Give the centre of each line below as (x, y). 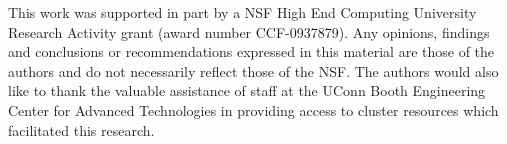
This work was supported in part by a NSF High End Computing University (242, 12)
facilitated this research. (81, 129)
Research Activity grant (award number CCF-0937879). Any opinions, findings (249, 31)
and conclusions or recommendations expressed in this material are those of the (251, 51)
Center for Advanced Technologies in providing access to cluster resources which (253, 109)
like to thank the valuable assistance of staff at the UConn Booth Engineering (247, 90)
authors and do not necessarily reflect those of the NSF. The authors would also (253, 70)
